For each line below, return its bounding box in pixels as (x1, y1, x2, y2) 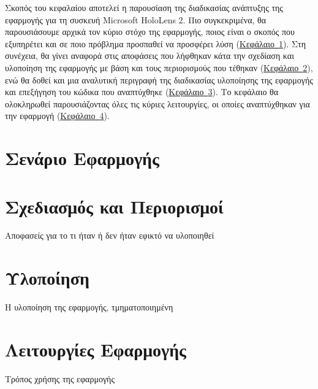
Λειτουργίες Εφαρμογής (5, 336, 186, 361)
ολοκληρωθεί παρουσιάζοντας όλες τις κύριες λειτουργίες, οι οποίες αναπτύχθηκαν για (5, 97, 310, 110)
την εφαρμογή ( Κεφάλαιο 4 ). (5, 109, 110, 122)
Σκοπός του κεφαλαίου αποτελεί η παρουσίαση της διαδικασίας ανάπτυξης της (5, 1, 283, 13)
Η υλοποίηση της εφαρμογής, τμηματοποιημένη (5, 301, 173, 314)
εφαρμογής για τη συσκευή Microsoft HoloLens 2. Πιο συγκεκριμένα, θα (5, 13, 267, 26)
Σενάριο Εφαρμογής (5, 145, 159, 171)
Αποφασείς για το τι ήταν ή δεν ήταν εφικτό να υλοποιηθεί (5, 229, 214, 242)
